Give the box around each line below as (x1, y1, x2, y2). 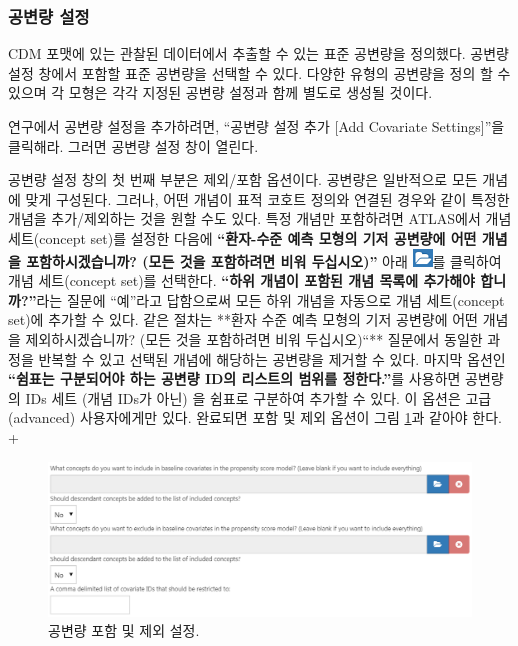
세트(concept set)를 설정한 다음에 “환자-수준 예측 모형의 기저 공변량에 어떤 (8, 227, 477, 248)
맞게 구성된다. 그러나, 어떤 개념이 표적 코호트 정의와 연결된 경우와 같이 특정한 (25, 188, 510, 209)
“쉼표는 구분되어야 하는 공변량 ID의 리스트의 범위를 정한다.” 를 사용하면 (8, 368, 461, 389)
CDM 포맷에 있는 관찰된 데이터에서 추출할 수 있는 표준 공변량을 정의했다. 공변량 (8, 43, 509, 64)
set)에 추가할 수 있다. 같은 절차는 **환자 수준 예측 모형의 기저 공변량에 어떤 (8, 309, 478, 330)
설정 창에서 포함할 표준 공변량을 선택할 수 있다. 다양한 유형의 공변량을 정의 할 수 (8, 62, 511, 83)
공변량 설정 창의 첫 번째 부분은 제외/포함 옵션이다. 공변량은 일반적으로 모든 (8, 169, 478, 190)
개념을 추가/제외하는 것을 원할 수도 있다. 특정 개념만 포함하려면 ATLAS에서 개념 (8, 208, 512, 229)
